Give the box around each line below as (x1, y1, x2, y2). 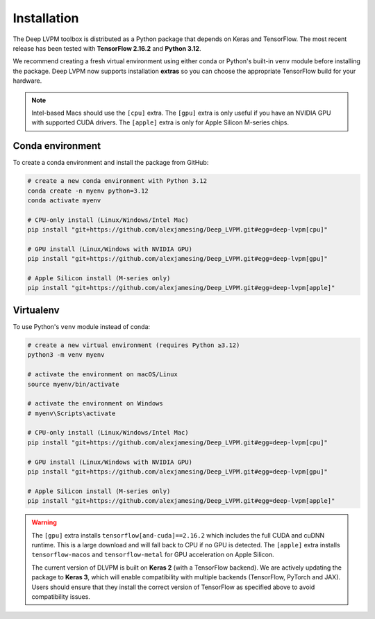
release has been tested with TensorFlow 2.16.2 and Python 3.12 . (12, 44, 201, 52)
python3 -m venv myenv (27, 351, 105, 359)
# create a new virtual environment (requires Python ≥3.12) (27, 341, 240, 349)
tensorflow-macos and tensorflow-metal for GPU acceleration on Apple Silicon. (31, 550, 274, 559)
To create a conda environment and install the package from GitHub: (12, 159, 209, 167)
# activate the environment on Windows (27, 400, 163, 408)
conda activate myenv (27, 196, 101, 204)
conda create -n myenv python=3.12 (27, 186, 149, 195)
